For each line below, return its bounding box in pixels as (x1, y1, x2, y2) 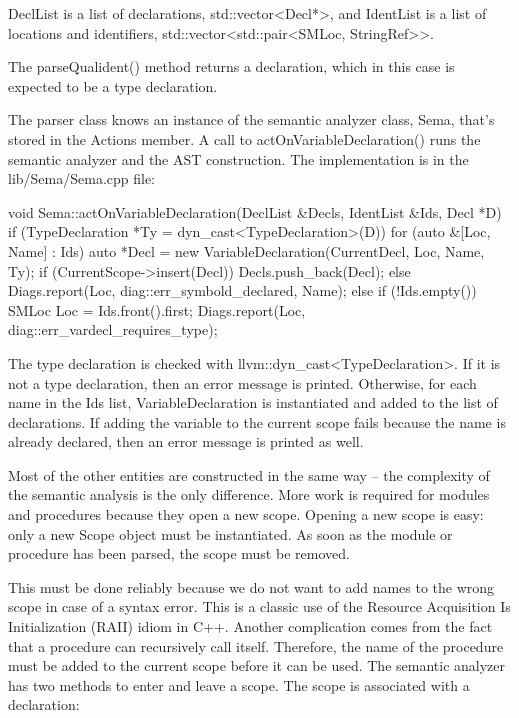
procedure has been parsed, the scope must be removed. (8, 543, 350, 564)
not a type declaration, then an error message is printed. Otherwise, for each (8, 372, 477, 393)
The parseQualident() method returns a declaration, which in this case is (8, 56, 455, 77)
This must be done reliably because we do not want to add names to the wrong (8, 576, 495, 597)
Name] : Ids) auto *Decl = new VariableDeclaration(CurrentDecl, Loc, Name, (8, 240, 485, 261)
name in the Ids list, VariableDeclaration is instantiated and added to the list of (8, 392, 498, 413)
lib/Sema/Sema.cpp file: (8, 168, 156, 189)
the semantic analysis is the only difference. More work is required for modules (8, 484, 490, 505)
